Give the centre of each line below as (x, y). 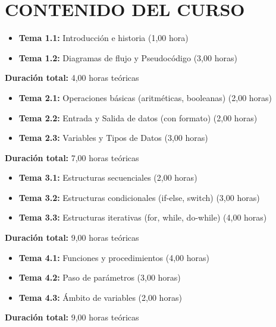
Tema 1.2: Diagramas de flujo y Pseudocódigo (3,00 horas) (128, 57)
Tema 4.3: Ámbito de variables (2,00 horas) (100, 297)
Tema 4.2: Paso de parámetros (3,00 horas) (100, 277)
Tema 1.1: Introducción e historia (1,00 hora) (103, 38)
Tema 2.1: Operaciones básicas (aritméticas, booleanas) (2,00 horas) (145, 97)
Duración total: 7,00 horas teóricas (72, 157)
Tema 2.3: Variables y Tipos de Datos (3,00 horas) (113, 138)
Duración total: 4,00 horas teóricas (72, 78)
